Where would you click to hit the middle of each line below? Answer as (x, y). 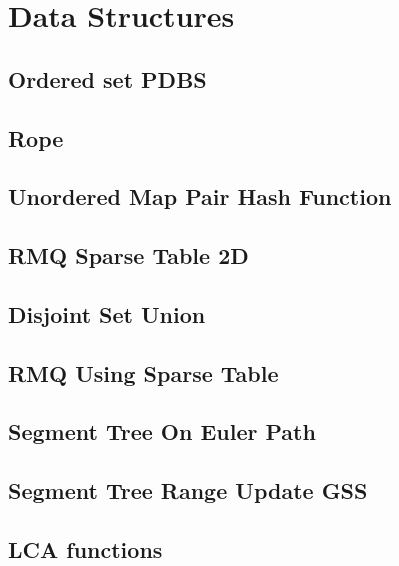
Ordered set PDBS (107, 78)
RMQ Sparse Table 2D (128, 255)
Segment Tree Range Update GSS (188, 490)
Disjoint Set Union (107, 313)
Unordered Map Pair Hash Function (200, 196)
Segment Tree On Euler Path (162, 431)
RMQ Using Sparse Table (143, 372)
